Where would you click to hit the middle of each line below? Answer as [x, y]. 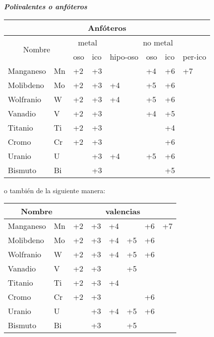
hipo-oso [124, 56]
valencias [123, 211]
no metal [158, 42]
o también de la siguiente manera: [55, 190]
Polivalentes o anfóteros [46, 6]
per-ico [194, 56]
